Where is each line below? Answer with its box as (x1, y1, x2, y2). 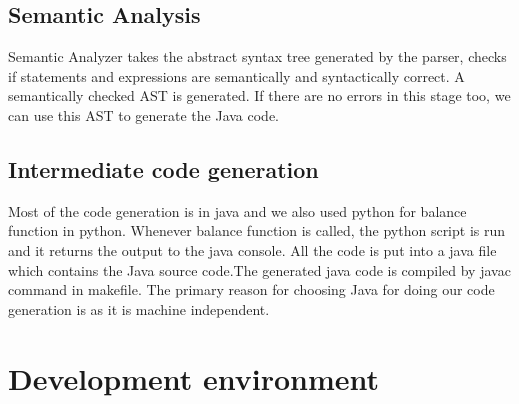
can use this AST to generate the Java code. (8, 104, 280, 125)
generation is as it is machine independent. (8, 298, 270, 319)
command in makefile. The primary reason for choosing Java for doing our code (8, 279, 495, 300)
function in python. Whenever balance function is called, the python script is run (8, 220, 506, 241)
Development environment (8, 357, 380, 398)
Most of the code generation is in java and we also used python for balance (8, 200, 467, 221)
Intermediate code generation (8, 153, 319, 184)
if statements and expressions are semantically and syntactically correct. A (8, 65, 465, 86)
